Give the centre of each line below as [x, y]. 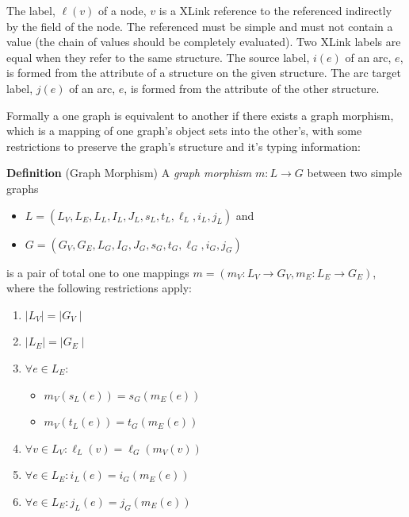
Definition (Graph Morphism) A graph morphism [129, 173]
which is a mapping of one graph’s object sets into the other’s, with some [184, 131]
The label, [31, 10]
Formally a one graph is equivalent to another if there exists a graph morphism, [200, 115]
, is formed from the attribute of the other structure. [252, 88]
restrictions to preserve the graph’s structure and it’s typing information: [183, 146]
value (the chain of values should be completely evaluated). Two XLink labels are [204, 42]
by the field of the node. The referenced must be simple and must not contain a [200, 26]
